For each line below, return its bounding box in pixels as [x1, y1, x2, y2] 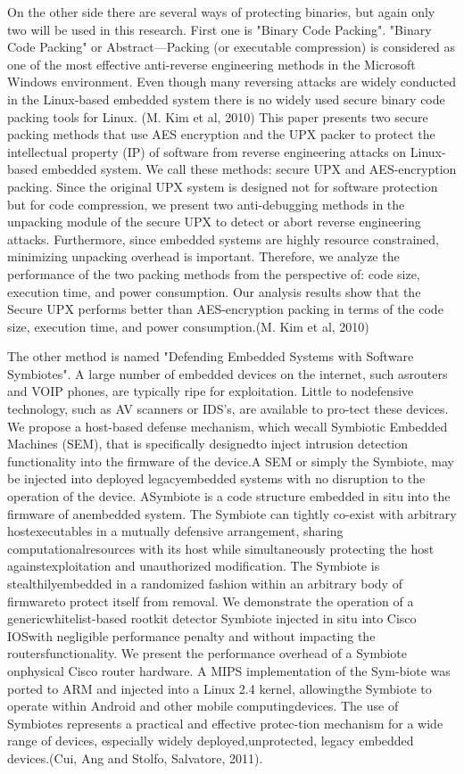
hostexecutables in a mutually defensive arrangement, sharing [7, 522, 344, 540]
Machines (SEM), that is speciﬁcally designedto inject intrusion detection [7, 434, 409, 453]
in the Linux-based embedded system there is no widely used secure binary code [7, 89, 445, 108]
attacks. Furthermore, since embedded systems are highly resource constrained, [7, 229, 439, 248]
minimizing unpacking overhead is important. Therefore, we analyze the [7, 247, 400, 266]
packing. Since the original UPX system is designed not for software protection [7, 177, 438, 195]
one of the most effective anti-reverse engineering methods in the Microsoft [7, 54, 416, 73]
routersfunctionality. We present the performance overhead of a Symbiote [7, 644, 408, 663]
